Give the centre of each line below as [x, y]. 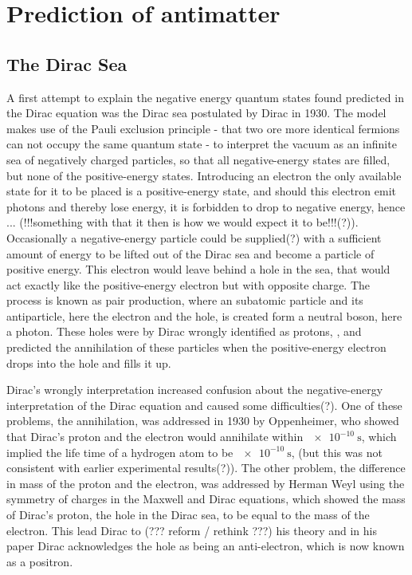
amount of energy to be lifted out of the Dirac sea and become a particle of [190, 253]
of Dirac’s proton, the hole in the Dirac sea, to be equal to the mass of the [188, 515]
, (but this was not [337, 452]
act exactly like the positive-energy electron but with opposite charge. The [188, 284]
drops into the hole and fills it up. [89, 362]
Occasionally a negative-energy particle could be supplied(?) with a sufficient [194, 237]
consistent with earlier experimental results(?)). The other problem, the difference [206, 468]
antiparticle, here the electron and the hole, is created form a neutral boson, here [204, 315]
